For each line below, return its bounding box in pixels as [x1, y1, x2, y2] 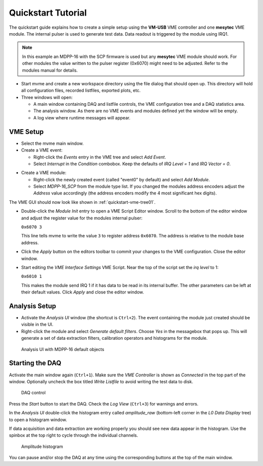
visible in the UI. [21, 322, 54, 328]
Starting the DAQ [9, 359, 62, 368]
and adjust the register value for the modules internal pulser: [21, 215, 143, 221]
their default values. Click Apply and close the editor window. [21, 289, 144, 295]
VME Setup [9, 127, 44, 136]
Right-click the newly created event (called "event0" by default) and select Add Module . [33, 176, 210, 182]
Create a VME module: [21, 170, 67, 175]
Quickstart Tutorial [9, 7, 87, 18]
